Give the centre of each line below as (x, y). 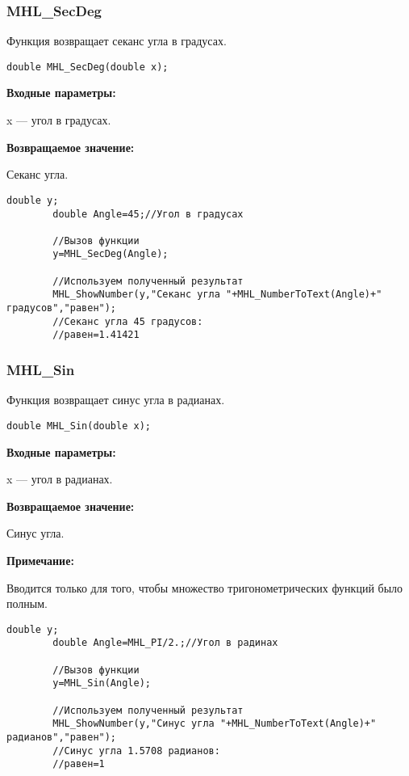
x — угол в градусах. (59, 120)
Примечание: (40, 560)
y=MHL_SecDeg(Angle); (111, 254)
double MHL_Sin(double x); (79, 426)
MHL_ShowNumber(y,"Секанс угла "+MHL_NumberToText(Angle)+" (217, 295)
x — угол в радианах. (60, 479)
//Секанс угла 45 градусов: (128, 321)
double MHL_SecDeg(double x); (88, 67)
